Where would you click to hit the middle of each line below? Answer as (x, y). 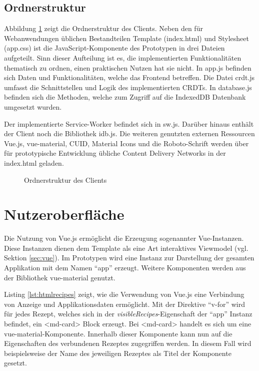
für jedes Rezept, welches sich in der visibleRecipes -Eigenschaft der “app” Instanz (128, 314)
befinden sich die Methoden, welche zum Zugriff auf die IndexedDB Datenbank (125, 97)
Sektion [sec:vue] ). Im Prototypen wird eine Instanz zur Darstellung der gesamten (129, 258)
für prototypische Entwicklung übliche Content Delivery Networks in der (115, 153)
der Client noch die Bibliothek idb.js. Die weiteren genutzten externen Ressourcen (129, 133)
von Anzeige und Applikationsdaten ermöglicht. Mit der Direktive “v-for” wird (124, 304)
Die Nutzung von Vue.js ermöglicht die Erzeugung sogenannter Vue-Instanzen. (124, 238)
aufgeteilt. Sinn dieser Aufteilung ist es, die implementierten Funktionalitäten (123, 57)
